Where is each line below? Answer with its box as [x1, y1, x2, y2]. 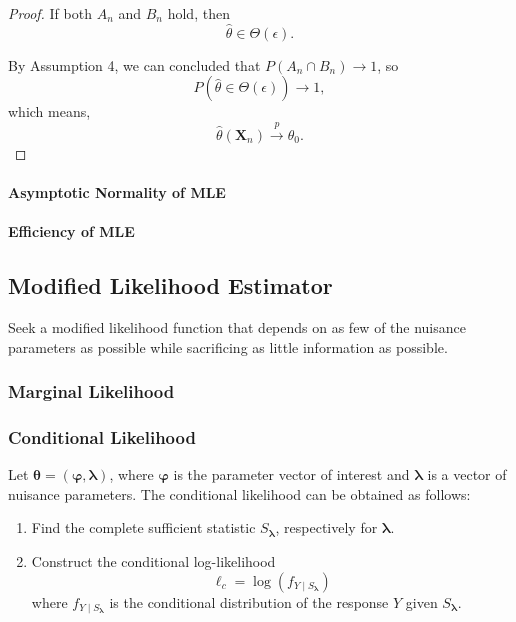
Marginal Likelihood [8, 379, 175, 404]
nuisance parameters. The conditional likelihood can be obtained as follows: [8, 483, 471, 504]
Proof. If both [8, 3, 92, 23]
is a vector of [427, 464, 507, 485]
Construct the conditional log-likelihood [31, 551, 276, 571]
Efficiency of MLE [8, 221, 135, 242]
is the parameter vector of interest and [173, 464, 410, 485]
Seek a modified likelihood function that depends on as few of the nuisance [8, 316, 466, 337]
